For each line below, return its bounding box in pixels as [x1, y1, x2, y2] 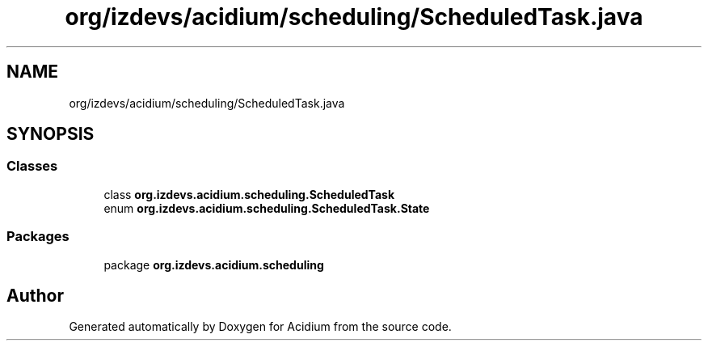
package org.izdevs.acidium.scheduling [103, 257, 324, 272]
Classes [6, 158, 58, 175]
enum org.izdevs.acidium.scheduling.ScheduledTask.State [103, 201, 430, 215]
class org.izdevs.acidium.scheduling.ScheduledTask [103, 187, 394, 201]
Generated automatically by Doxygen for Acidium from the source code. [69, 319, 452, 334]
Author [6, 285, 64, 306]
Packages [6, 228, 70, 245]
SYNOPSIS [6, 124, 95, 145]
